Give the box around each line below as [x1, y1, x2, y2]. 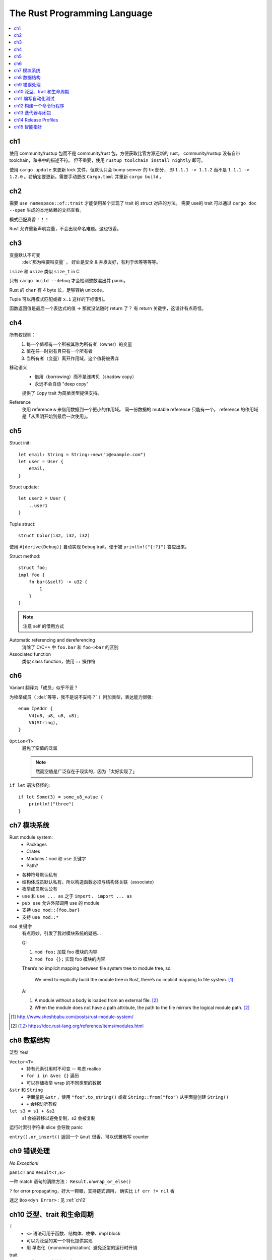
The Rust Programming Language [9, 8, 153, 19]
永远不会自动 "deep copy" [34, 381, 89, 387]
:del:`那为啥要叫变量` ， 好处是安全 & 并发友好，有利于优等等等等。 [22, 259, 161, 265]
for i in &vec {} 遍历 [26, 1073, 79, 1079]
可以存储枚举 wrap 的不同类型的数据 [26, 1080, 102, 1086]
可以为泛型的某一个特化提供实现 [26, 1237, 93, 1243]
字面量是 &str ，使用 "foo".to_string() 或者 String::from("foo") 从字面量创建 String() [26, 1094, 229, 1100]
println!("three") [28, 801, 75, 807]
